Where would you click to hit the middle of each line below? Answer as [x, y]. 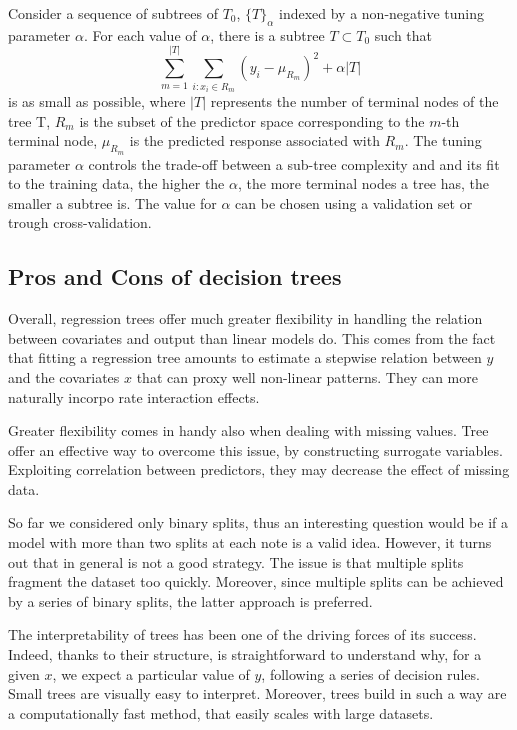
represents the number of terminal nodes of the [354, 101]
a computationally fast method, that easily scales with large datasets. [221, 712]
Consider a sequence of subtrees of [113, 13]
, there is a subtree [267, 34]
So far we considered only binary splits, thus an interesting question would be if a [258, 522]
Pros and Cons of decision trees [175, 276]
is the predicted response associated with [254, 140]
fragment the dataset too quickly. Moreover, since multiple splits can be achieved [256, 581]
